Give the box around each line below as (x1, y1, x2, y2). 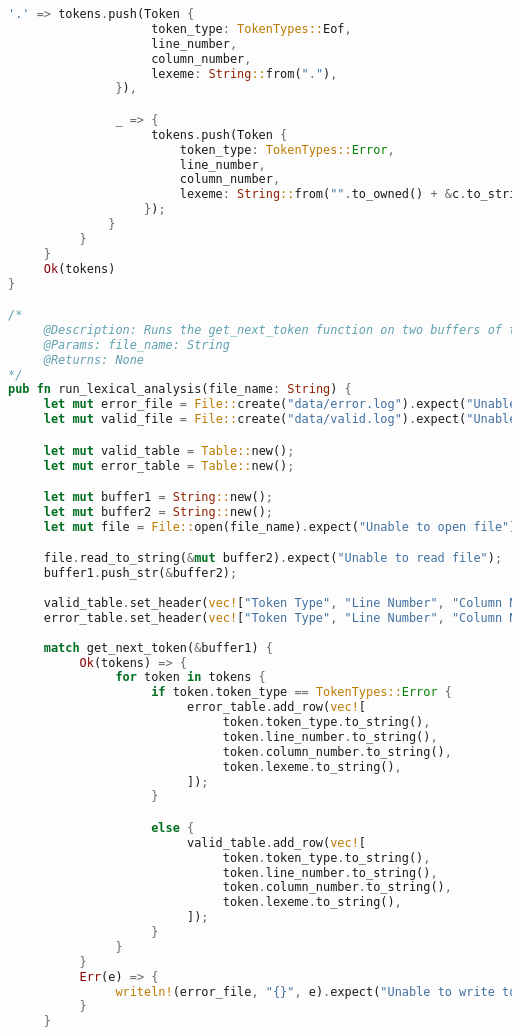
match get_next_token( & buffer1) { (43, 640, 273, 655)
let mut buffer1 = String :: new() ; (43, 490, 273, 505)
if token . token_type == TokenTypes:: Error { (151, 685, 452, 700)
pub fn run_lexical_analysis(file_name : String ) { (8, 382, 352, 397)
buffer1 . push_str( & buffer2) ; (43, 566, 238, 581)
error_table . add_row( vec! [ (186, 700, 366, 715)
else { (151, 820, 195, 835)
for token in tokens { (115, 670, 266, 685)
